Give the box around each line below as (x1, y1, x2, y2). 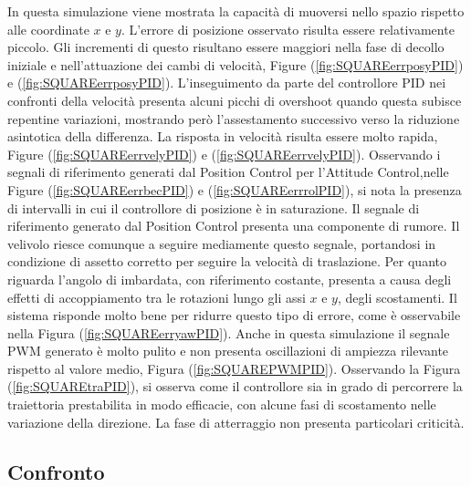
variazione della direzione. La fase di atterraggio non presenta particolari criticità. (7, 412, 465, 431)
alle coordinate (7, 19, 89, 38)
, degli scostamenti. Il (337, 287, 457, 306)
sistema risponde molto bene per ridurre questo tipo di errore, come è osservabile (7, 306, 461, 325)
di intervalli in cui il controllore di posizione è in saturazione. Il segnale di (7, 198, 420, 217)
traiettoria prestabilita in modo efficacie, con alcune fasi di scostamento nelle (7, 395, 436, 414)
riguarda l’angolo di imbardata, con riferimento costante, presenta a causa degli (7, 269, 452, 288)
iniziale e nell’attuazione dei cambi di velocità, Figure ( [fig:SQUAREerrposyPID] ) (7, 55, 464, 74)
